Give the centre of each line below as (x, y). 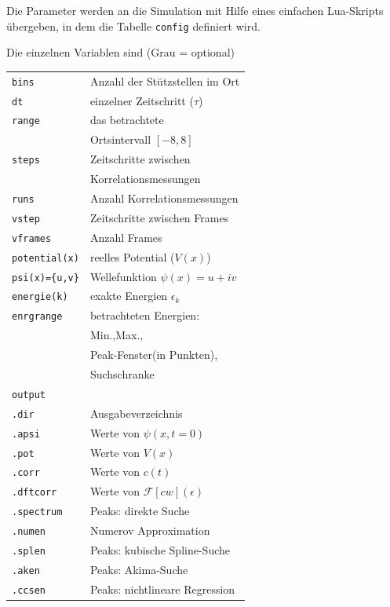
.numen (29, 532)
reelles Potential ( (132, 256)
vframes (32, 238)
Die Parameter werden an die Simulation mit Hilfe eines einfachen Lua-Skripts (195, 10)
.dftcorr (35, 493)
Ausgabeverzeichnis (136, 413)
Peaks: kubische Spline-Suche (160, 550)
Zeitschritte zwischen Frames (159, 217)
